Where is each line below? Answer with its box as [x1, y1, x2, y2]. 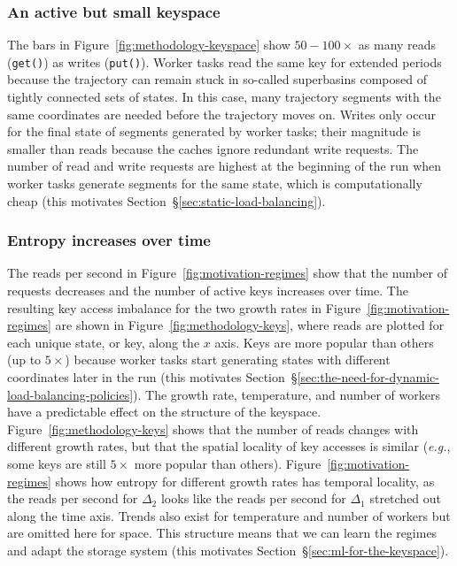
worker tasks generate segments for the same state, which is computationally [7, 174, 422, 193]
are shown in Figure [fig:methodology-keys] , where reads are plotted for [55, 316, 445, 334]
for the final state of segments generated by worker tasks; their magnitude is [7, 122, 421, 141]
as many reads [358, 35, 437, 54]
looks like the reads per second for [160, 489, 346, 508]
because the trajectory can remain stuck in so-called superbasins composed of [7, 70, 427, 88]
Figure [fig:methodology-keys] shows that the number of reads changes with [7, 419, 419, 438]
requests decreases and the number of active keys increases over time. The [7, 281, 408, 300]
